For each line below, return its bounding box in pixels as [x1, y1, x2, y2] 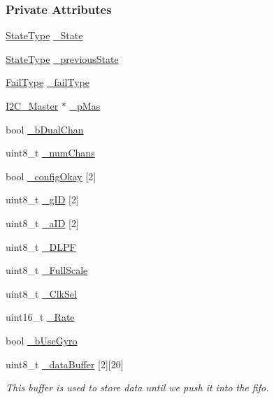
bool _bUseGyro [6, 333, 78, 347]
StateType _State [6, 28, 83, 43]
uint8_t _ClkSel [6, 286, 77, 300]
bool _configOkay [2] [6, 168, 96, 183]
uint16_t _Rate [6, 310, 75, 324]
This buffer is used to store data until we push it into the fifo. [6, 380, 269, 395]
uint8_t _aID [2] [6, 215, 79, 230]
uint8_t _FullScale [6, 263, 88, 277]
